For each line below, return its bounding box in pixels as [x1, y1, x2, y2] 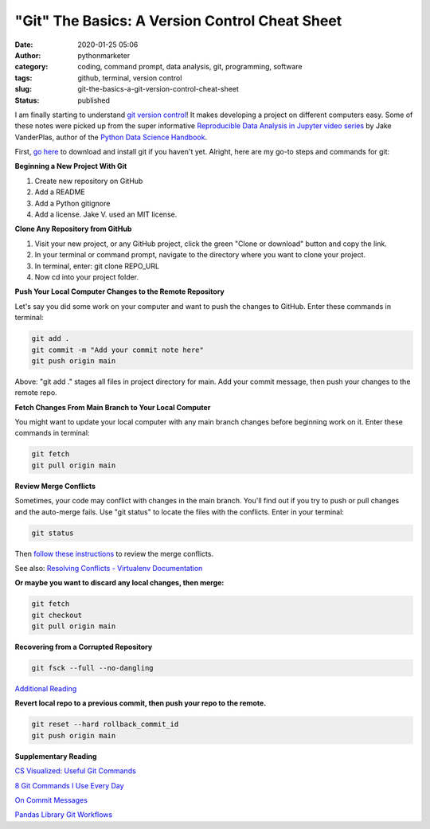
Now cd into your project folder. [34, 272, 139, 282]
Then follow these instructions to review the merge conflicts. [14, 549, 214, 558]
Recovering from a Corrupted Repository [14, 642, 153, 652]
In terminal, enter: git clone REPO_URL [34, 261, 159, 271]
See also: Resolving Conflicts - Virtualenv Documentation [14, 563, 203, 573]
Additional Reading [14, 684, 77, 694]
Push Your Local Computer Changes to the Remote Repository [14, 287, 225, 296]
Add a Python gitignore [34, 198, 111, 208]
